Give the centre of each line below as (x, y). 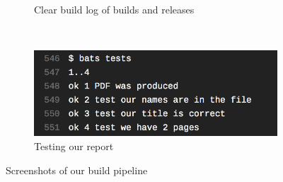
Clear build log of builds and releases (114, 9)
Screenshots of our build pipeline (77, 170)
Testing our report (74, 146)
